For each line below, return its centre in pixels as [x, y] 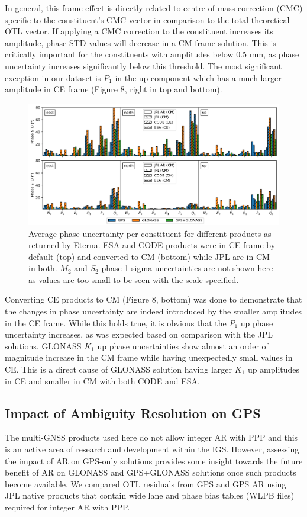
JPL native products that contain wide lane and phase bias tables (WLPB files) [150, 495]
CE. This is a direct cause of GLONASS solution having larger [118, 369]
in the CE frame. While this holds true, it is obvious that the [116, 322]
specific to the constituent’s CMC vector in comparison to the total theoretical [147, 19]
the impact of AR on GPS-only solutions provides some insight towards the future [154, 460]
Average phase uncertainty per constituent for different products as [150, 233]
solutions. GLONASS [43, 346]
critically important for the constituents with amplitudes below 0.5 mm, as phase [152, 54]
